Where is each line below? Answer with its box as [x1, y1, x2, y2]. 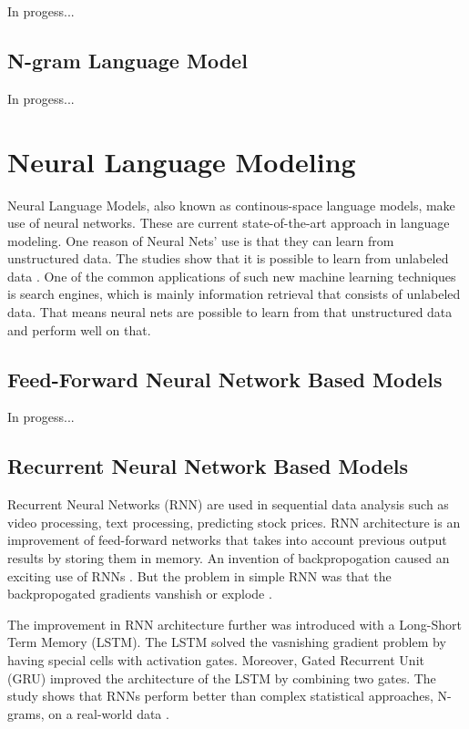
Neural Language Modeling [7, 142, 356, 180]
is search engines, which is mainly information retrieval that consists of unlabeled [7, 284, 461, 303]
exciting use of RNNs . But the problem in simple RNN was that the [7, 566, 392, 585]
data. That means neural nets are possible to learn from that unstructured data [7, 303, 453, 322]
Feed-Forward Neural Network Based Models [7, 364, 443, 393]
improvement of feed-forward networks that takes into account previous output [7, 530, 447, 549]
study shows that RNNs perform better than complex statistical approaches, [7, 686, 433, 705]
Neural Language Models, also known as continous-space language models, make [7, 195, 455, 214]
